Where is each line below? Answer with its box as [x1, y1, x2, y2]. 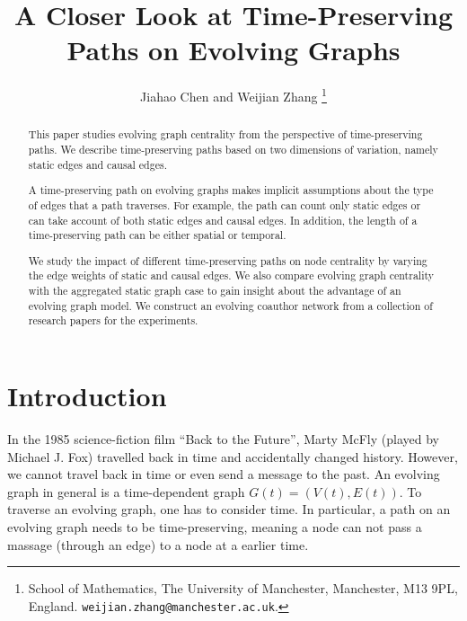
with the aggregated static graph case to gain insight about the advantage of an [28, 283, 401, 298]
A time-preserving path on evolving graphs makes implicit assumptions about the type [28, 182, 434, 198]
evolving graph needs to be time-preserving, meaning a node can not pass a [7, 517, 422, 536]
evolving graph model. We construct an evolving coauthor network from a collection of [28, 297, 433, 313]
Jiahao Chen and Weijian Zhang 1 [140, 84, 327, 105]
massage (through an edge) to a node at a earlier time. [7, 535, 309, 554]
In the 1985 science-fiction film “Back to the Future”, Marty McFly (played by [7, 429, 439, 448]
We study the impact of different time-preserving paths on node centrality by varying [28, 253, 427, 268]
